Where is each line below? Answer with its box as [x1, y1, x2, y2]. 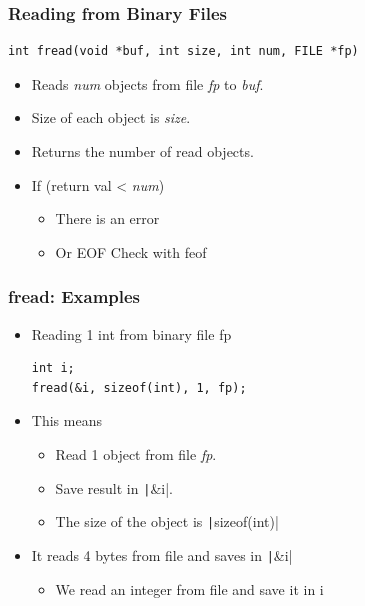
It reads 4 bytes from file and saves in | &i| [31, 544, 293, 565]
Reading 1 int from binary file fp [31, 323, 232, 344]
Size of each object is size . [31, 107, 191, 128]
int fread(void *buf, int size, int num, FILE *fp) [8, 44, 359, 59]
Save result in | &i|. [55, 477, 173, 498]
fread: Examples [8, 284, 141, 309]
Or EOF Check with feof [55, 241, 207, 262]
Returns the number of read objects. [31, 141, 254, 161]
